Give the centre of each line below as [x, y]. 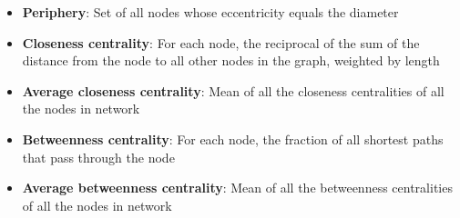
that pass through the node [98, 157]
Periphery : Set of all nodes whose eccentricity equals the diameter [210, 12]
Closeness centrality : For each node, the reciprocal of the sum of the [221, 42]
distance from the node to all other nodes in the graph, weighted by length [231, 60]
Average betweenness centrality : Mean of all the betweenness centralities [237, 188]
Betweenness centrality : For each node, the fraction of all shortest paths [233, 139]
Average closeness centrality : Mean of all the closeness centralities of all [233, 90]
